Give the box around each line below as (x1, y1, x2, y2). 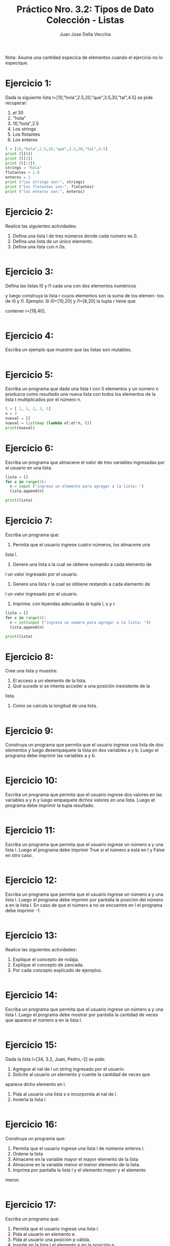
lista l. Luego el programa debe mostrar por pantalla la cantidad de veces (5, 1011, 158, 1017)
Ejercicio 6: (5, 442, 54, 454)
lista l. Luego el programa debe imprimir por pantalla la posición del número (5, 897, 163, 903)
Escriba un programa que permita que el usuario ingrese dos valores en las (5, 792, 162, 798)
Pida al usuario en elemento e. (12, 1231, 76, 1237)
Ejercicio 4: (5, 330, 54, 341)
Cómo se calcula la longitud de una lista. (12, 703, 97, 709)
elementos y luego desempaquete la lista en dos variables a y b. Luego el (5, 747, 159, 753)
